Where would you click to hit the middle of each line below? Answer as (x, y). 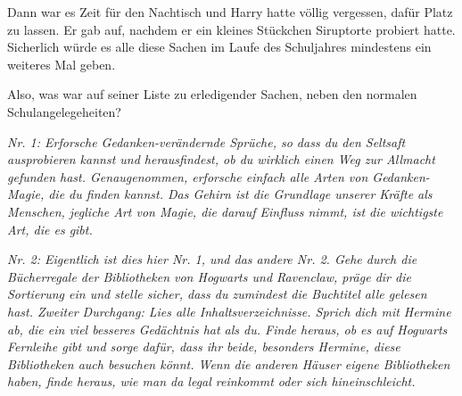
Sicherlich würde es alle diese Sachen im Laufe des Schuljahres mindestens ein (219, 47)
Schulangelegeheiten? (64, 111)
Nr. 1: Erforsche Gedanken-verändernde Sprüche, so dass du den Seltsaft (206, 141)
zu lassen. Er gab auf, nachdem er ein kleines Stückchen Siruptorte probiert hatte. (231, 29)
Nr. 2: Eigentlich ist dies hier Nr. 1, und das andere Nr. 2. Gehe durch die (212, 259)
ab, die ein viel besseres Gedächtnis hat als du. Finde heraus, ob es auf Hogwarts (227, 329)
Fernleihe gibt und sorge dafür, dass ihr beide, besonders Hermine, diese (204, 346)
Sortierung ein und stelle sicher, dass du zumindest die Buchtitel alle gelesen (217, 294)
